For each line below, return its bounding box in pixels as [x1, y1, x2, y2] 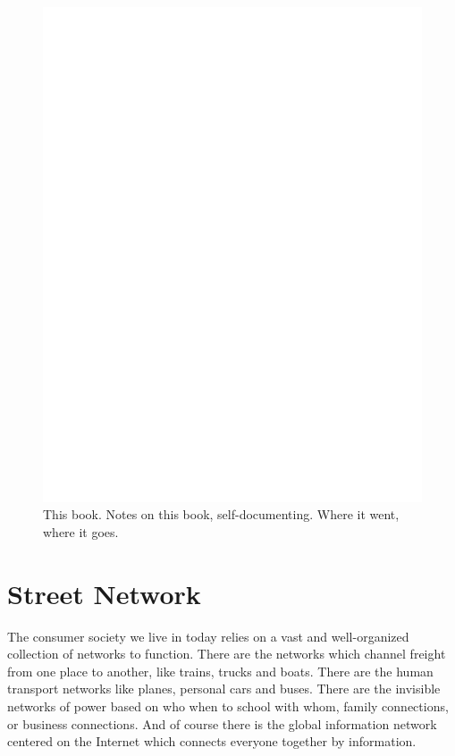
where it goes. [43, 522, 119, 541]
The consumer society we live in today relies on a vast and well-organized [7, 626, 409, 645]
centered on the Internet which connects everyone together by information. [7, 732, 417, 751]
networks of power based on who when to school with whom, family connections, [7, 697, 449, 716]
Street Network [7, 575, 201, 611]
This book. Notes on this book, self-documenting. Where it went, [43, 505, 400, 524]
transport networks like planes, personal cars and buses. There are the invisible [7, 679, 441, 698]
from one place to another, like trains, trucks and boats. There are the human [7, 661, 434, 680]
